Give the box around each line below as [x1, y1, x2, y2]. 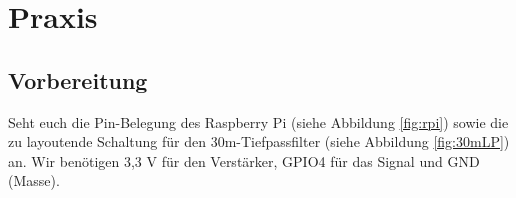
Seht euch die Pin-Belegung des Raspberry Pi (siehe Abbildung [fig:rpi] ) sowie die [8, 111, 509, 132]
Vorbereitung [8, 64, 148, 95]
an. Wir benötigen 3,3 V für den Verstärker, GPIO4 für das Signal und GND [8, 150, 480, 171]
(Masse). [8, 170, 60, 191]
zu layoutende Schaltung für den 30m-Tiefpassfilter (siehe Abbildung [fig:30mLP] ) [8, 131, 510, 152]
